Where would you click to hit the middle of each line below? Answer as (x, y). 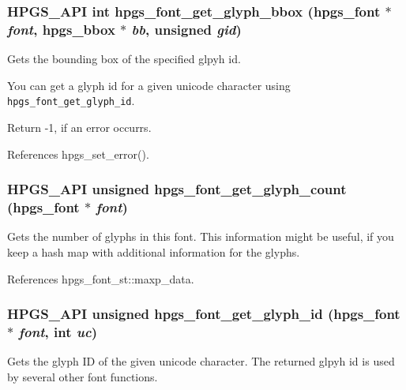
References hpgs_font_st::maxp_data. (101, 278)
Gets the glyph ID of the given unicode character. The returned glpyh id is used (201, 361)
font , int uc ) (58, 331)
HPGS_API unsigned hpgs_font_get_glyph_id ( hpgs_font (204, 314)
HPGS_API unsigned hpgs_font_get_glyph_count (177, 189)
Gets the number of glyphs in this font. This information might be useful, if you (201, 236)
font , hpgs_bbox (61, 29)
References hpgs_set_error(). (78, 154)
